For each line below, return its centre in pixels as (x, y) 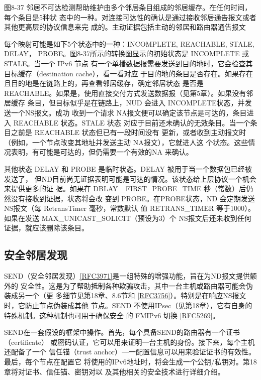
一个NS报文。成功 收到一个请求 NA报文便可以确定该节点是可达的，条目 (129, 112)
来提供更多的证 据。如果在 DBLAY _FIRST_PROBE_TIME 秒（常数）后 (125, 188)
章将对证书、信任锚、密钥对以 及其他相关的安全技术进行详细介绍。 (114, 371)
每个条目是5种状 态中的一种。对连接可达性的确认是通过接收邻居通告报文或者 (130, 17)
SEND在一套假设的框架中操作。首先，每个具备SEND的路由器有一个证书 (122, 332)
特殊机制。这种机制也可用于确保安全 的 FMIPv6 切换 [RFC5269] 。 (112, 315)
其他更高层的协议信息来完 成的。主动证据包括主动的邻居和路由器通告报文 (125, 27)
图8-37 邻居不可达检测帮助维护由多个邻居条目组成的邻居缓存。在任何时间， (128, 7)
